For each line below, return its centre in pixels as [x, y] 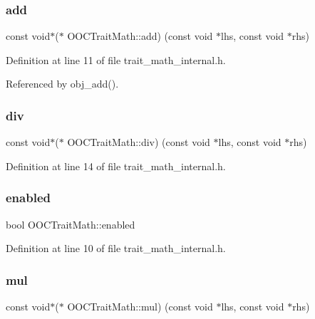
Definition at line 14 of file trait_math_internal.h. [116, 166]
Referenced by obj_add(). [62, 84]
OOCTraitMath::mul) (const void [140, 307]
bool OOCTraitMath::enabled [71, 224]
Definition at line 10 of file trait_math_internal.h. [116, 248]
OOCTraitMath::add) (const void [140, 36]
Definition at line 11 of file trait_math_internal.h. [116, 59]
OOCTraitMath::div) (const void [139, 142]
